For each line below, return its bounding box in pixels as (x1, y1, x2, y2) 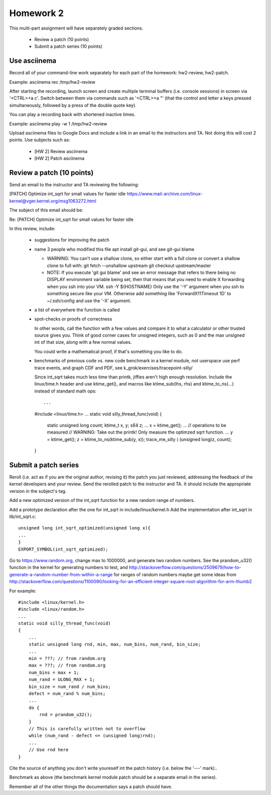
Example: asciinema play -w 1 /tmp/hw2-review (9, 120, 107, 126)
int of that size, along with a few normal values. (34, 339, 132, 345)
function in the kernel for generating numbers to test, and (9, 565, 128, 571)
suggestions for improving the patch (34, 237, 110, 243)
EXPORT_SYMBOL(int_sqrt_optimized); (18, 546, 108, 552)
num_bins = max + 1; (28, 670, 79, 675)
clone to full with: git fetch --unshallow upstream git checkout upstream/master (47, 262, 211, 269)
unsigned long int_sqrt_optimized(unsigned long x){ (18, 525, 151, 531)
